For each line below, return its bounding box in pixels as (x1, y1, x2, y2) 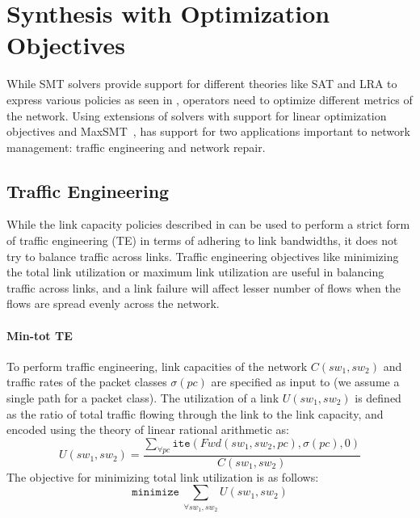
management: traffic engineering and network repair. (6, 138, 266, 155)
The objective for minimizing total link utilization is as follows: (6, 468, 319, 485)
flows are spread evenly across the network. (6, 295, 220, 312)
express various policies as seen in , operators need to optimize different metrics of (6, 91, 413, 107)
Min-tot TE (6, 326, 73, 343)
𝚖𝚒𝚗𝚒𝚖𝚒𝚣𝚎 (132, 486, 179, 499)
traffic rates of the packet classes (6, 373, 167, 390)
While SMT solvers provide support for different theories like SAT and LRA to (6, 75, 397, 92)
